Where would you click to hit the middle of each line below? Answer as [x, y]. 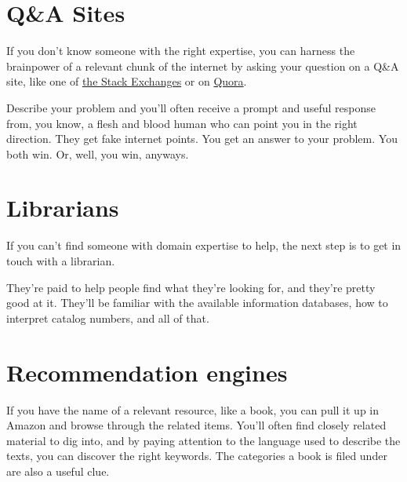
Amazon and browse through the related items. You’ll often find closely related [196, 425]
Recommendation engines [147, 372]
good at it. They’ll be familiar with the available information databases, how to [197, 303]
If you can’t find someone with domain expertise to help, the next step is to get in [204, 245]
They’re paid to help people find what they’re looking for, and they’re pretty [191, 287]
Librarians [63, 208]
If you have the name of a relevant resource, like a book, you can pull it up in [193, 409]
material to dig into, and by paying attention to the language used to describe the [203, 440]
